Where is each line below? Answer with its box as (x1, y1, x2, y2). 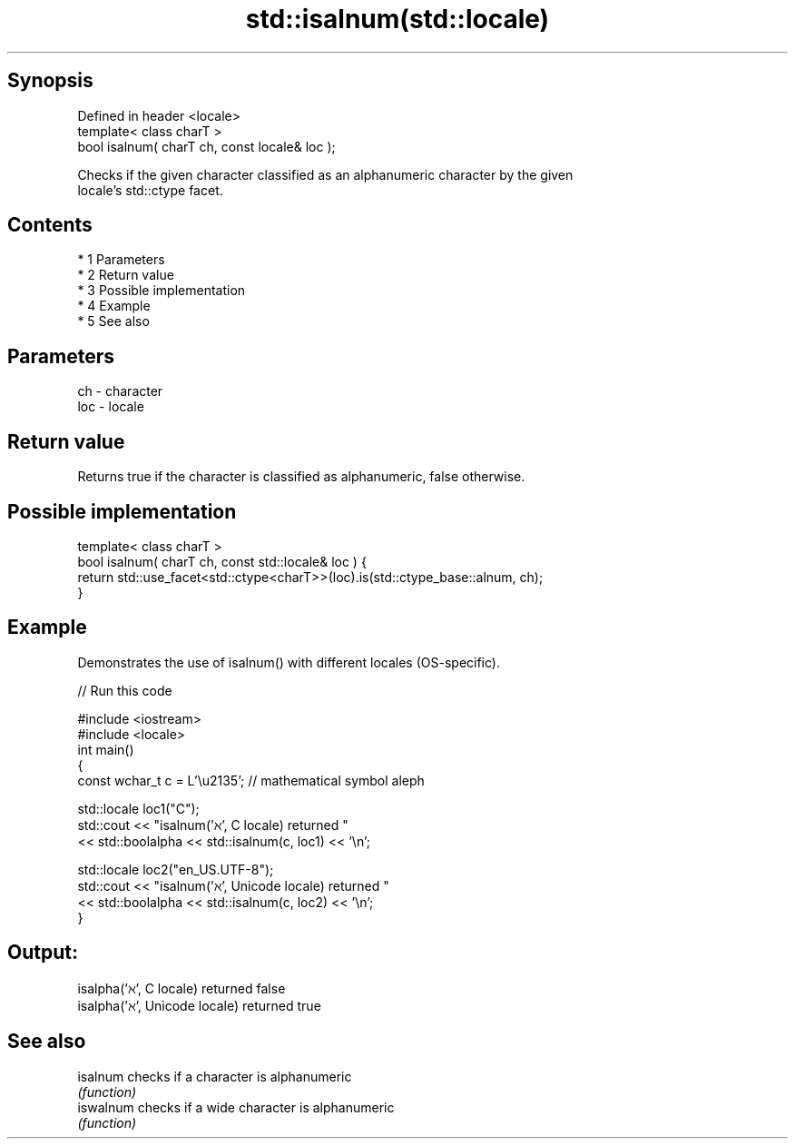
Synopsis (7, 69, 93, 93)
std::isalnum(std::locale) (245, 4, 550, 35)
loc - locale (77, 399, 144, 415)
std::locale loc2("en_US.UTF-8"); (77, 861, 274, 877)
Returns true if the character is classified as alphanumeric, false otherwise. (77, 469, 525, 485)
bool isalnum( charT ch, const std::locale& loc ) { (77, 553, 367, 569)
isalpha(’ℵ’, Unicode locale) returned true (77, 997, 321, 1013)
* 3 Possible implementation (77, 282, 246, 299)
